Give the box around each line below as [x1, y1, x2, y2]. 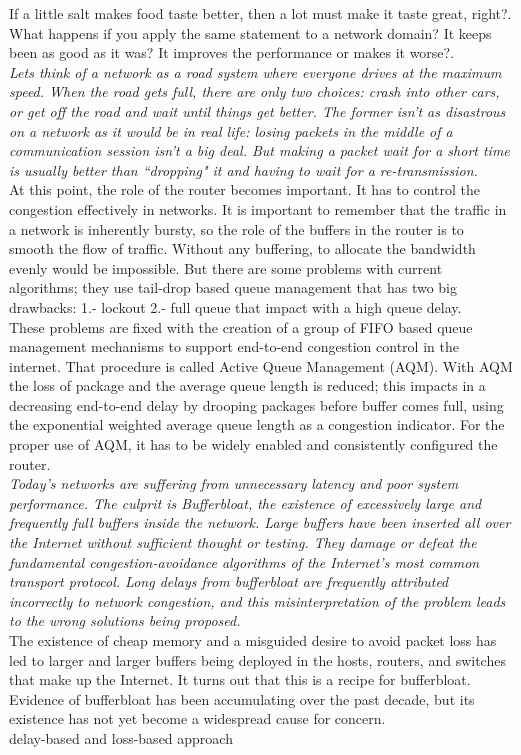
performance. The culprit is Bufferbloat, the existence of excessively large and [9, 492, 482, 513]
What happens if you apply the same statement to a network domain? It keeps [9, 22, 492, 43]
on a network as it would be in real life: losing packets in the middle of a [9, 120, 453, 141]
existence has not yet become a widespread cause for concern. [9, 708, 386, 729]
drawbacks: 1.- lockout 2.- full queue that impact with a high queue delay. [9, 296, 462, 317]
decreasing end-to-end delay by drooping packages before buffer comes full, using [9, 394, 504, 415]
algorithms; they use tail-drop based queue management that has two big [9, 277, 457, 298]
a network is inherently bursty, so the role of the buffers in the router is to [9, 218, 464, 239]
